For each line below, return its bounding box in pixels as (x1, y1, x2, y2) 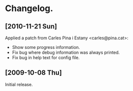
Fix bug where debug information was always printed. (12, 49, 120, 55)
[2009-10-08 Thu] (5, 69, 62, 77)
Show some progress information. (12, 45, 80, 50)
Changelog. (5, 3, 53, 14)
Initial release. (5, 81, 33, 87)
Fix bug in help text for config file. (12, 55, 80, 61)
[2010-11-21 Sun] (5, 22, 57, 30)
